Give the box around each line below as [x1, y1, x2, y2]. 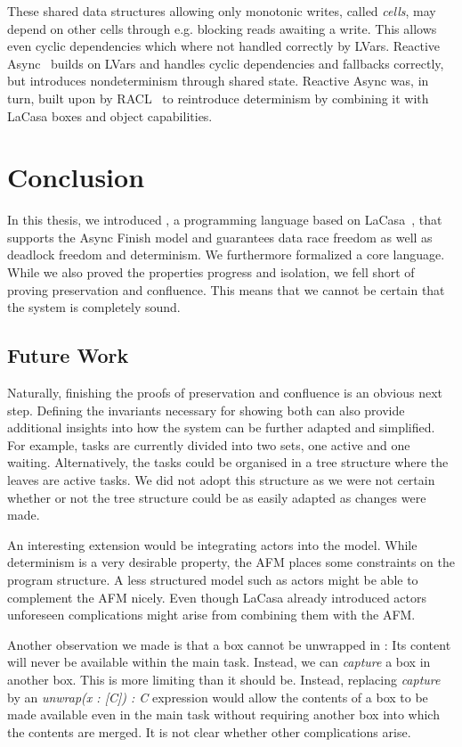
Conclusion [7, 159, 145, 195]
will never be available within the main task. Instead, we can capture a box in [7, 653, 431, 671]
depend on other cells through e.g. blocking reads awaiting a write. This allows [7, 19, 437, 37]
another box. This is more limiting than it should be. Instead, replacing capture [7, 669, 441, 688]
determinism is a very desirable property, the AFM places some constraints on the [7, 553, 455, 571]
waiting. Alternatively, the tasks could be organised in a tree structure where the [7, 453, 449, 472]
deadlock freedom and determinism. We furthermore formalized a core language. [7, 245, 445, 264]
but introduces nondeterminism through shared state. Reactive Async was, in [7, 71, 429, 90]
